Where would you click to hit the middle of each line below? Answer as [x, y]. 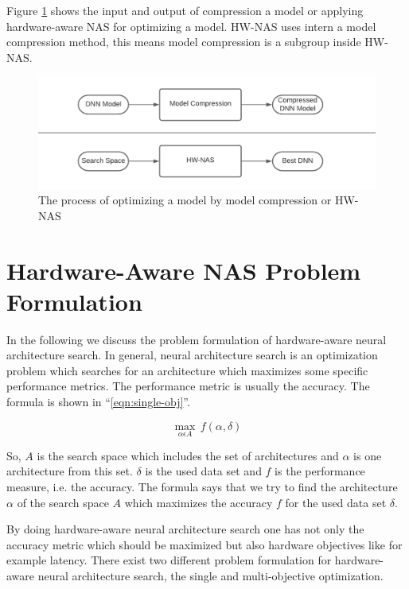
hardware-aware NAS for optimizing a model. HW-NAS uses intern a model [191, 26]
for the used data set [336, 502]
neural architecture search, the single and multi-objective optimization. [210, 575]
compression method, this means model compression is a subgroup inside [184, 42]
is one [368, 455]
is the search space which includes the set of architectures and [188, 455]
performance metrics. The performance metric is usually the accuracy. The [188, 386]
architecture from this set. [70, 471]
